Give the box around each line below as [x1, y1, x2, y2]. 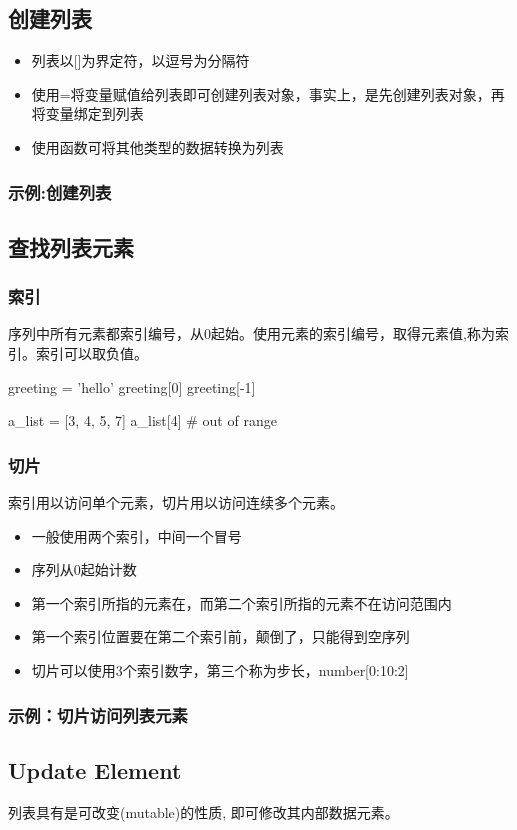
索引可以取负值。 [35, 343, 148, 364]
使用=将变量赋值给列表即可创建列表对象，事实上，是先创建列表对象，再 [31, 83, 505, 104]
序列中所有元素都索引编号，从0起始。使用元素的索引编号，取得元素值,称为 [8, 323, 495, 344]
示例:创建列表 [8, 179, 112, 204]
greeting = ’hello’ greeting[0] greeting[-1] [8, 376, 256, 397]
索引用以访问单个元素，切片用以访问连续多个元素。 [8, 492, 344, 513]
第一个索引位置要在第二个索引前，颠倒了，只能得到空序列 [31, 626, 410, 647]
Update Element [8, 754, 182, 785]
